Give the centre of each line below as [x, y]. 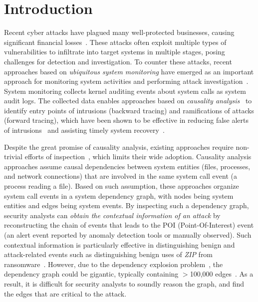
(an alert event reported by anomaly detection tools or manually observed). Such [128, 235]
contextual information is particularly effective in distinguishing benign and [120, 244]
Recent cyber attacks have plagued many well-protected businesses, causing [119, 32]
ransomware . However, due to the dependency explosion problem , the [114, 264]
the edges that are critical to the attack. [65, 293]
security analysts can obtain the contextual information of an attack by [112, 215]
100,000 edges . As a [222, 274]
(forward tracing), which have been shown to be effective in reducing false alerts [127, 120]
